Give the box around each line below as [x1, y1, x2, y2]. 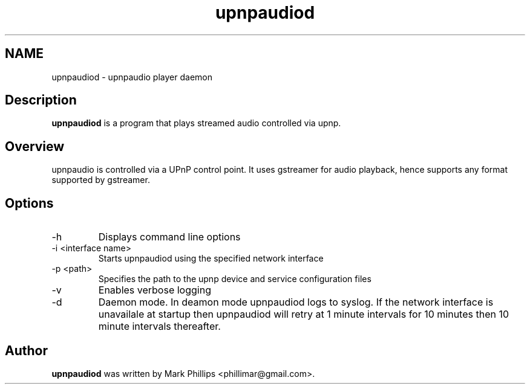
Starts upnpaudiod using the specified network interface [98, 253, 324, 264]
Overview [5, 138, 65, 154]
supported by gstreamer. [51, 175, 150, 185]
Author [5, 342, 48, 358]
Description [5, 92, 77, 108]
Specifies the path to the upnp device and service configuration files [98, 274, 371, 285]
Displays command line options [98, 231, 241, 243]
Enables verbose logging [98, 284, 211, 297]
